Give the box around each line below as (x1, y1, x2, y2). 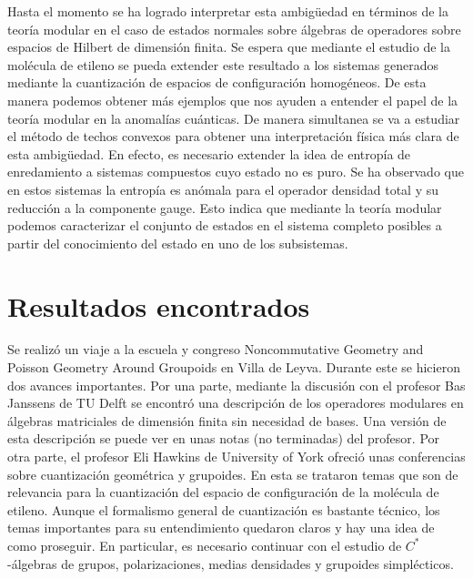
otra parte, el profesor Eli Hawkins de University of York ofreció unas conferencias (7, 447, 466, 465)
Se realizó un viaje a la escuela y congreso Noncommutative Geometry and (7, 340, 424, 359)
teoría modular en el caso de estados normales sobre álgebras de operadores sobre (7, 19, 461, 38)
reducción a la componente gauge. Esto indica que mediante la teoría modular (7, 198, 442, 217)
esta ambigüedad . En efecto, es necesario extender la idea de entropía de (7, 144, 411, 163)
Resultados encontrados (7, 287, 310, 324)
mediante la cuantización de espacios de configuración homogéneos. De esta (7, 73, 427, 92)
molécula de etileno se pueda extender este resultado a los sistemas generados (7, 55, 438, 74)
